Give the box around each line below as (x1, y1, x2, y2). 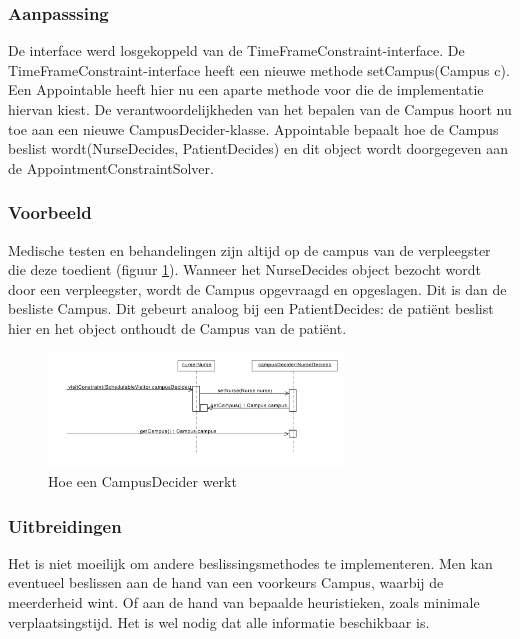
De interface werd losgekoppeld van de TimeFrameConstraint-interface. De (8, 40, 465, 61)
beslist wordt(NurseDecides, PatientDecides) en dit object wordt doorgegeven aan (8, 138, 509, 159)
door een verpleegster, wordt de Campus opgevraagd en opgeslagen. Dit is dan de (8, 278, 507, 299)
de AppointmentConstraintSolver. (8, 157, 214, 178)
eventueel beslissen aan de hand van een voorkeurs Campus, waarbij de (8, 572, 444, 593)
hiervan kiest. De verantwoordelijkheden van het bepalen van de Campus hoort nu (8, 99, 512, 119)
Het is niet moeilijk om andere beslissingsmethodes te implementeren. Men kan (8, 552, 493, 573)
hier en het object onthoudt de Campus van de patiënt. (8, 317, 347, 338)
